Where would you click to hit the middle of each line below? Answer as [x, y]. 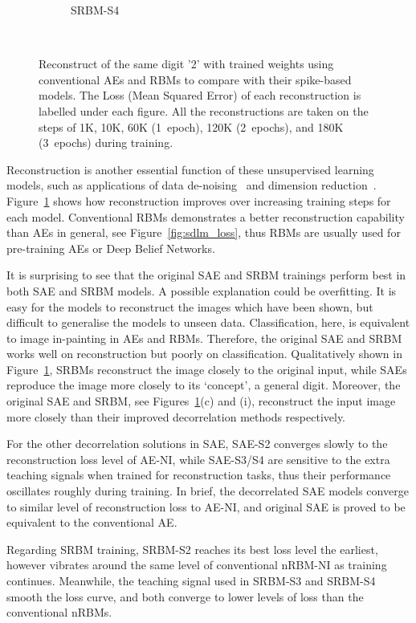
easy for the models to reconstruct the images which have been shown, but [190, 306]
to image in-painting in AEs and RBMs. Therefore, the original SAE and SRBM [204, 338]
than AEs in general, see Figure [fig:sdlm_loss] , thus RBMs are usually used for [204, 232]
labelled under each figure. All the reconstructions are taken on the [204, 110]
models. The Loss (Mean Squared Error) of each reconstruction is [200, 95]
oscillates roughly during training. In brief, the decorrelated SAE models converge [208, 491]
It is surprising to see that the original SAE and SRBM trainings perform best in [206, 275]
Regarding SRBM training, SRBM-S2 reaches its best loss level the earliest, [192, 549]
